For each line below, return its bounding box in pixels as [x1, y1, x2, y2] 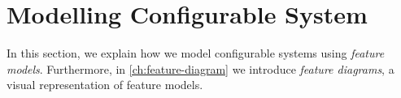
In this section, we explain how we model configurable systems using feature [7, 45, 385, 62]
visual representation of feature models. [7, 76, 203, 93]
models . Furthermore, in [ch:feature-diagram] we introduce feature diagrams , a [7, 60, 394, 77]
